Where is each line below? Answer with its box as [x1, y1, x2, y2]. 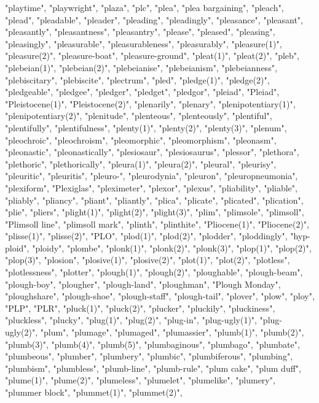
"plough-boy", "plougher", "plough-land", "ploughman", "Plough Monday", [5, 277, 281, 290]
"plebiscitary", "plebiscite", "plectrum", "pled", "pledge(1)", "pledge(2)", [5, 73, 270, 86]
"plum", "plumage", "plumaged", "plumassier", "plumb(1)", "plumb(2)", [40, 326, 304, 339]
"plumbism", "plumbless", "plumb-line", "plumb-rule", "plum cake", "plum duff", [5, 361, 301, 374]
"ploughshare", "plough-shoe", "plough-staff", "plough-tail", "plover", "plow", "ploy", [5, 290, 315, 302]
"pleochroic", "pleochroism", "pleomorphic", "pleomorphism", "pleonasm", [5, 133, 277, 146]
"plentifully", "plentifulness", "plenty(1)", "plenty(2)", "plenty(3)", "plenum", [5, 121, 287, 134]
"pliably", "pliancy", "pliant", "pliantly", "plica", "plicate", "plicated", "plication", [5, 193, 304, 206]
